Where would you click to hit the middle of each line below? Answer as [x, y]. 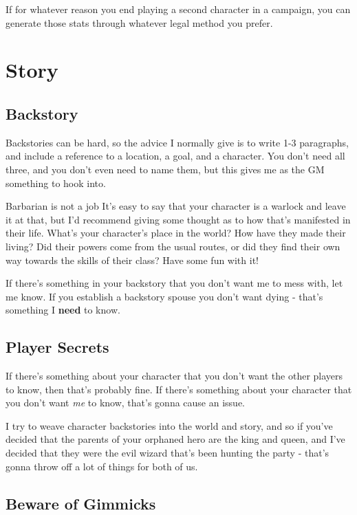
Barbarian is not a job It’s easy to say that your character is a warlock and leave [176, 206]
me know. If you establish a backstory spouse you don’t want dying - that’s [164, 296]
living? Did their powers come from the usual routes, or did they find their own [173, 246]
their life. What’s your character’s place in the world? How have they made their [176, 233]
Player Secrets [57, 347]
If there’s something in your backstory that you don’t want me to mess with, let [174, 283]
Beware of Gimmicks [81, 503]
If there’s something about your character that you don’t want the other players [174, 376]
